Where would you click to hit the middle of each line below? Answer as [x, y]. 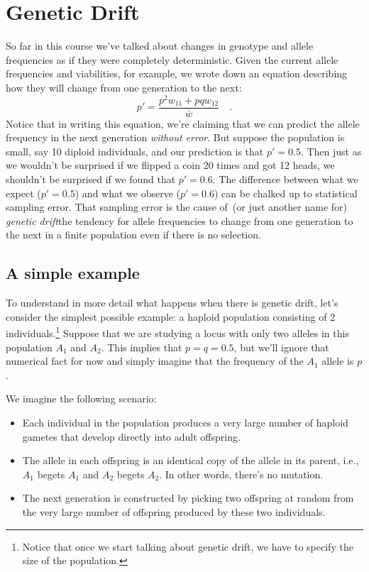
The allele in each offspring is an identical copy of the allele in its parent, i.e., [191, 460]
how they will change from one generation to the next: [124, 87]
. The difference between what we [285, 179]
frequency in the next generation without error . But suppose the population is [175, 137]
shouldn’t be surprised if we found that [91, 179]
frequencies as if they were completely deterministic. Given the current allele [172, 59]
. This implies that [142, 347]
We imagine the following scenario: [81, 398]
